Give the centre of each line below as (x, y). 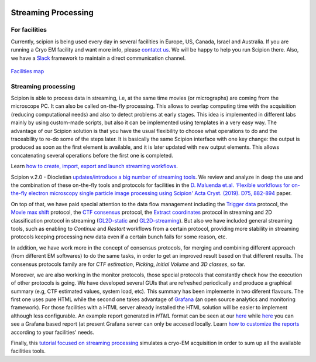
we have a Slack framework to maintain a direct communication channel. (98, 58)
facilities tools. (28, 351)
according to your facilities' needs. (53, 332)
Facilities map (28, 71)
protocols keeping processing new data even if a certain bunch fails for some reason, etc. (119, 237)
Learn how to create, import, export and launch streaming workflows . (94, 166)
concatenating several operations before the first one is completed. (92, 155)
